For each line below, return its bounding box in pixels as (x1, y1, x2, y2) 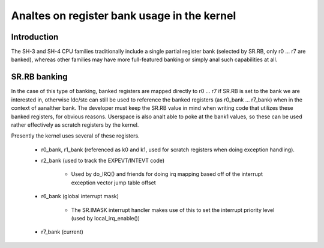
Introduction (11, 32, 59, 42)
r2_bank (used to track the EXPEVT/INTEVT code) (41, 157, 165, 165)
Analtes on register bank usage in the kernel (11, 9, 236, 22)
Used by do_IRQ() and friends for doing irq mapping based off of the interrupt (71, 171, 263, 178)
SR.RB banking (11, 72, 68, 82)
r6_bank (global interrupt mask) (41, 193, 119, 200)
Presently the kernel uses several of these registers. (11, 132, 140, 139)
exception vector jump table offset (71, 179, 156, 186)
